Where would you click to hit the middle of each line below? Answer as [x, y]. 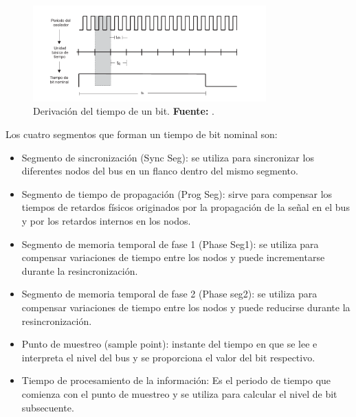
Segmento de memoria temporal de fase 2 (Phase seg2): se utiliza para [169, 294]
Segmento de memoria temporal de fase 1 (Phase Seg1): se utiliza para [170, 244]
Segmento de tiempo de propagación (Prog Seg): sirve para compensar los [177, 193]
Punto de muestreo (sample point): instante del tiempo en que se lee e [169, 344]
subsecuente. [48, 407]
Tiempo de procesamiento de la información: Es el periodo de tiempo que [176, 380]
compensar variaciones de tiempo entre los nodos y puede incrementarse [173, 257]
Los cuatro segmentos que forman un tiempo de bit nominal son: [142, 134]
